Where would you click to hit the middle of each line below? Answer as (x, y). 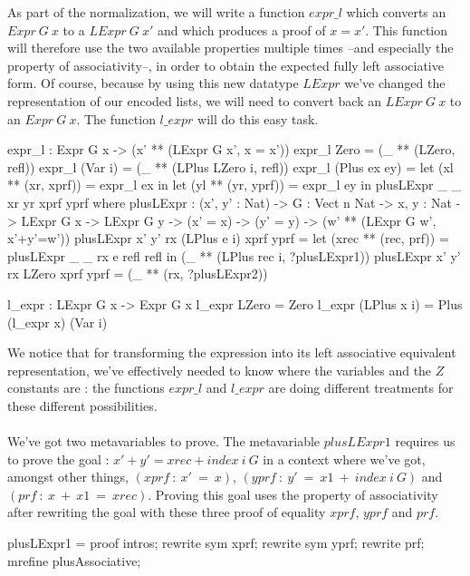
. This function (407, 29)
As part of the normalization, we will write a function (156, 12)
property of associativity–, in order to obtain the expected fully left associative (225, 65)
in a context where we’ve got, (344, 459)
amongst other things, (68, 477)
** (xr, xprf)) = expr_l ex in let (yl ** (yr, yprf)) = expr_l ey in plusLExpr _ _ (234, 185)
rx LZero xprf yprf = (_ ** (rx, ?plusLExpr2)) (138, 273)
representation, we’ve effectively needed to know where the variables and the (220, 370)
